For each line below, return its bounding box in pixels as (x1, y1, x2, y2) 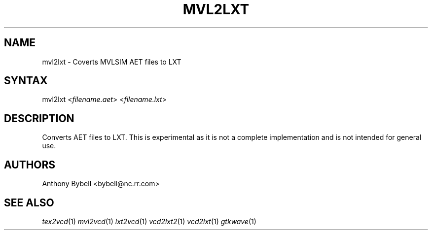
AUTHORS (4, 158, 56, 171)
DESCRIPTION (4, 112, 74, 125)
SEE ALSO (4, 196, 54, 209)
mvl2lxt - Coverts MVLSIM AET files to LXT (42, 57, 181, 66)
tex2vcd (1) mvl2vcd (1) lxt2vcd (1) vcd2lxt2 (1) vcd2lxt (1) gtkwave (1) (42, 217, 256, 226)
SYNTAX (4, 74, 48, 87)
